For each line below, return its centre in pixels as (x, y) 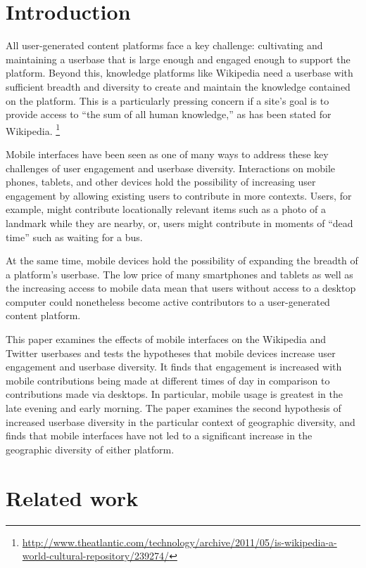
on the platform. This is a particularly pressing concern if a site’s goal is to (168, 100)
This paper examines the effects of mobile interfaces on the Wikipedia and (166, 339)
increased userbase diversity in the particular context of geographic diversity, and (181, 421)
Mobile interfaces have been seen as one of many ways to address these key (167, 154)
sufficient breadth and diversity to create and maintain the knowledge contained (178, 86)
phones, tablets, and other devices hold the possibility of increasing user (161, 182)
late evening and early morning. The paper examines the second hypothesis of (173, 408)
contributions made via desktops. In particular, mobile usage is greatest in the (174, 394)
